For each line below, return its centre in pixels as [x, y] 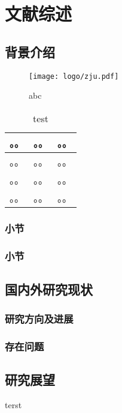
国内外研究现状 [49, 289]
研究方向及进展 [39, 319]
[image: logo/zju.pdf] [74, 76]
